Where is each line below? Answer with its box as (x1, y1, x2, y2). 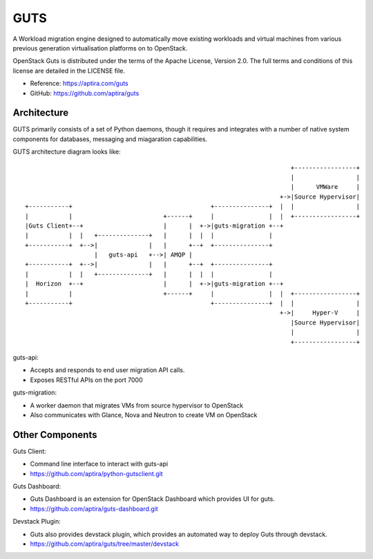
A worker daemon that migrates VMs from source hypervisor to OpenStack (30, 401, 244, 410)
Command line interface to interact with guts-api (30, 460, 169, 468)
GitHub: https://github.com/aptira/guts (30, 89, 140, 97)
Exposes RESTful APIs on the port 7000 (30, 376, 143, 384)
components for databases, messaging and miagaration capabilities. (12, 135, 207, 143)
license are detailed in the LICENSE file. (12, 66, 126, 75)
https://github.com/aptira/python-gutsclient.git (30, 469, 163, 477)
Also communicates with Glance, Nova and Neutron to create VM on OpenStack (30, 410, 258, 419)
